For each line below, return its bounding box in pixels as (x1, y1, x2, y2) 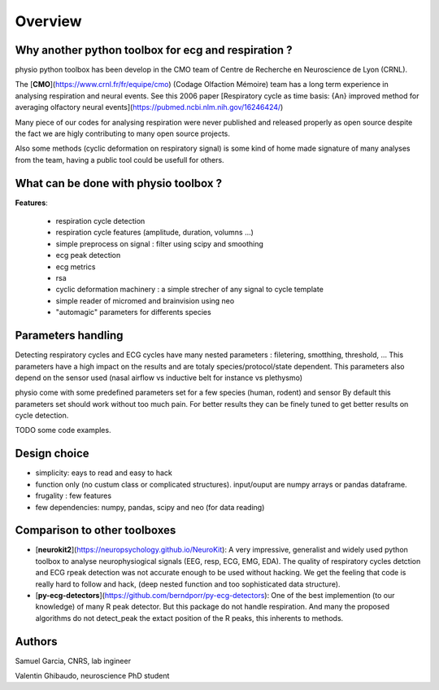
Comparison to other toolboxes (15, 523, 176, 537)
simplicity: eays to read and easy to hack (35, 468, 172, 478)
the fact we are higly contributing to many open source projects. (15, 129, 231, 138)
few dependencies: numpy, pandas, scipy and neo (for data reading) (35, 502, 265, 512)
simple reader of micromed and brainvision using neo (55, 295, 235, 305)
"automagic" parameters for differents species (55, 308, 211, 317)
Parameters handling (15, 329, 124, 343)
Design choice (15, 447, 89, 461)
